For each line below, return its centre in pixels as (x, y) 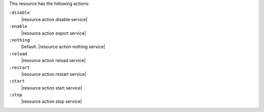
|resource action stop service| (52, 101)
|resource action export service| (54, 33)
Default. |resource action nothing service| (63, 47)
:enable (18, 26)
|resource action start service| (52, 88)
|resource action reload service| (54, 61)
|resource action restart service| (54, 74)
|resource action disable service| (54, 19)
